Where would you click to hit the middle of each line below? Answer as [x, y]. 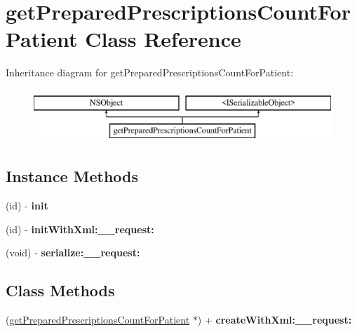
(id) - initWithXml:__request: [80, 229]
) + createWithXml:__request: [275, 320]
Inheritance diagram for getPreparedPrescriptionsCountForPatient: [150, 72]
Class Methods [60, 290]
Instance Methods [72, 176]
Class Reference [163, 39]
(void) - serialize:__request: [73, 253]
